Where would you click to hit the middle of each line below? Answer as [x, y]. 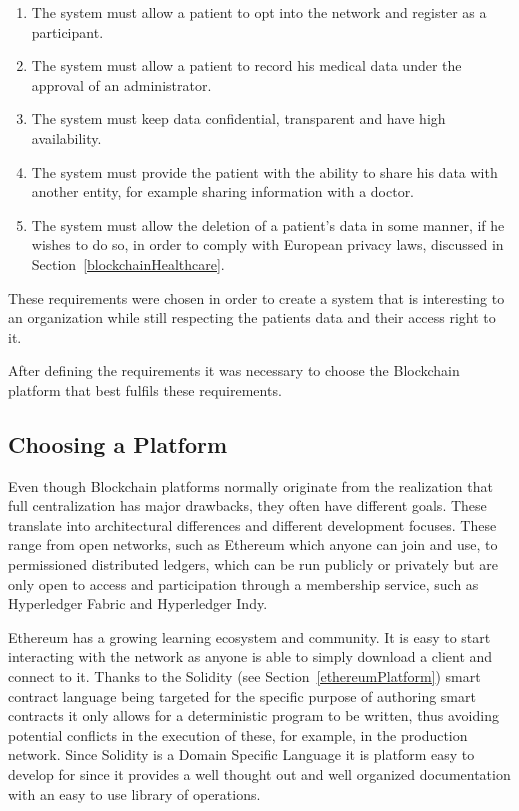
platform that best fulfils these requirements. [145, 389]
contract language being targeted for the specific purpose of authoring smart [242, 695]
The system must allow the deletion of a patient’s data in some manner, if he [268, 224]
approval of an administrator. [121, 84]
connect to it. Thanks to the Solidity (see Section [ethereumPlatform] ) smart [244, 676]
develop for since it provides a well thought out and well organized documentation [259, 774]
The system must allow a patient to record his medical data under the [246, 65]
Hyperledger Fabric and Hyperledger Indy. [138, 603]
